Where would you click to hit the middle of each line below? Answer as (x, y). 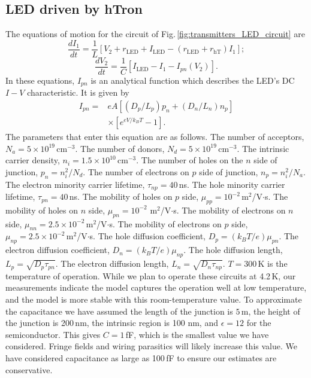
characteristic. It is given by (78, 92)
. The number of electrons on (136, 171)
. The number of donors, (120, 148)
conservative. (29, 369)
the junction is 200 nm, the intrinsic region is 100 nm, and (112, 323)
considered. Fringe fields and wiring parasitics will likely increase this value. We (151, 346)
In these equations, (40, 80)
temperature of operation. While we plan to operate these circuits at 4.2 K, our (151, 275)
